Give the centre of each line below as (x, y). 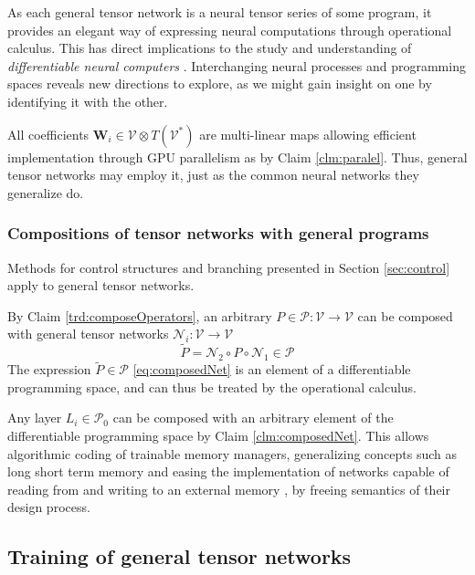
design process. (49, 507)
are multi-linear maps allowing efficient (308, 134)
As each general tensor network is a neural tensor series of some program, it (220, 12)
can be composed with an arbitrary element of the (253, 418)
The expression (49, 369)
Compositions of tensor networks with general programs (218, 233)
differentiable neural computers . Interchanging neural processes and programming (237, 65)
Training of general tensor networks (179, 556)
